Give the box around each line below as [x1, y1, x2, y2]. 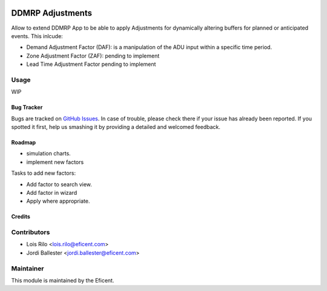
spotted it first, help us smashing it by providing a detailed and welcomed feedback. [11, 123, 220, 130]
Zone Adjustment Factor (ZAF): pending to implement [26, 52, 160, 59]
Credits [11, 213, 30, 220]
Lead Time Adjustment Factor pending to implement [26, 60, 156, 68]
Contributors [11, 228, 50, 237]
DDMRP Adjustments [11, 8, 92, 18]
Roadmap [11, 139, 36, 146]
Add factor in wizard [26, 189, 78, 196]
